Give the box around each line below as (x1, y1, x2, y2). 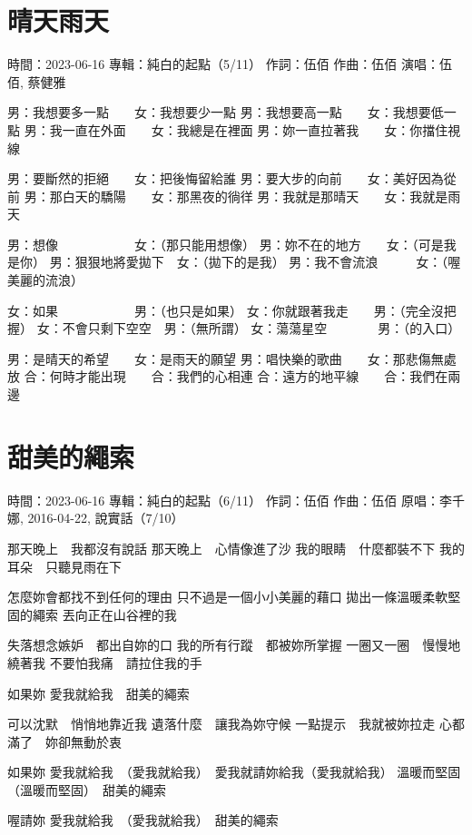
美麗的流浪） (7, 270, 84, 290)
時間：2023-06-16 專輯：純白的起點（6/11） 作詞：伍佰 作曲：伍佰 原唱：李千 (7, 490, 465, 509)
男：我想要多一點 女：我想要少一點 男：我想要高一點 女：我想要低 (7, 103, 444, 122)
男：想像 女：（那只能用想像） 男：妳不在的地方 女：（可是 (7, 234, 444, 253)
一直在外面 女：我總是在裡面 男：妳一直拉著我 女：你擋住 (62, 120, 448, 139)
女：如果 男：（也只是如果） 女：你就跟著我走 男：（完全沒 (7, 300, 444, 319)
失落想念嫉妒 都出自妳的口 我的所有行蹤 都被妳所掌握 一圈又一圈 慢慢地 (7, 635, 461, 654)
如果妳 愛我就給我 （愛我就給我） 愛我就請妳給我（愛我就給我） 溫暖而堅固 (7, 762, 461, 781)
